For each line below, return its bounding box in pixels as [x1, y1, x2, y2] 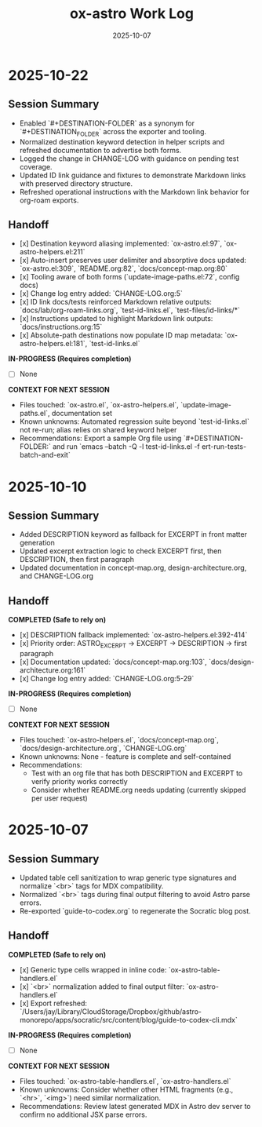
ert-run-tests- [201, 442, 247, 451]
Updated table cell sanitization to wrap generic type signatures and [19, 873, 237, 883]
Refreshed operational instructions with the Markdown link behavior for [19, 187, 249, 196]
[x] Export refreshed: [19, 998, 88, 1008]
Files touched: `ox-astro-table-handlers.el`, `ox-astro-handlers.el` [19, 1076, 231, 1085]
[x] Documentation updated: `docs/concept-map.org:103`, [19, 657, 208, 667]
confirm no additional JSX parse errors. [19, 1110, 147, 1119]
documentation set [51, 409, 112, 418]
